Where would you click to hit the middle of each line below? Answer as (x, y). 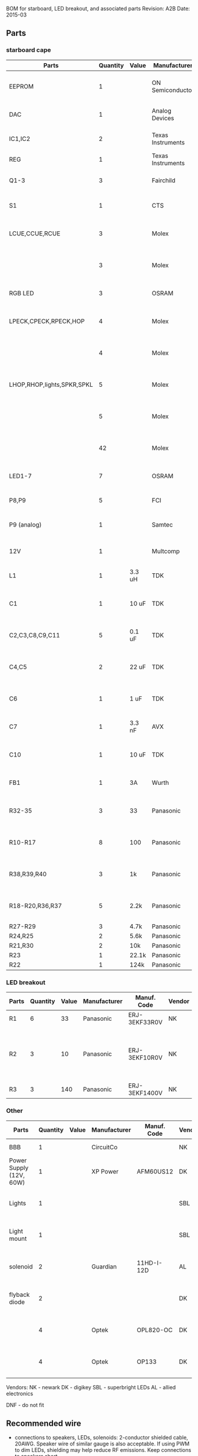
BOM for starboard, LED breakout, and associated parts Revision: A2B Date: (98, 9)
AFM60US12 (155, 1171)
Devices (163, 118)
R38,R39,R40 (28, 874)
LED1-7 (21, 476)
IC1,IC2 (20, 139)
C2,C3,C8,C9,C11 (34, 635)
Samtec (162, 525)
